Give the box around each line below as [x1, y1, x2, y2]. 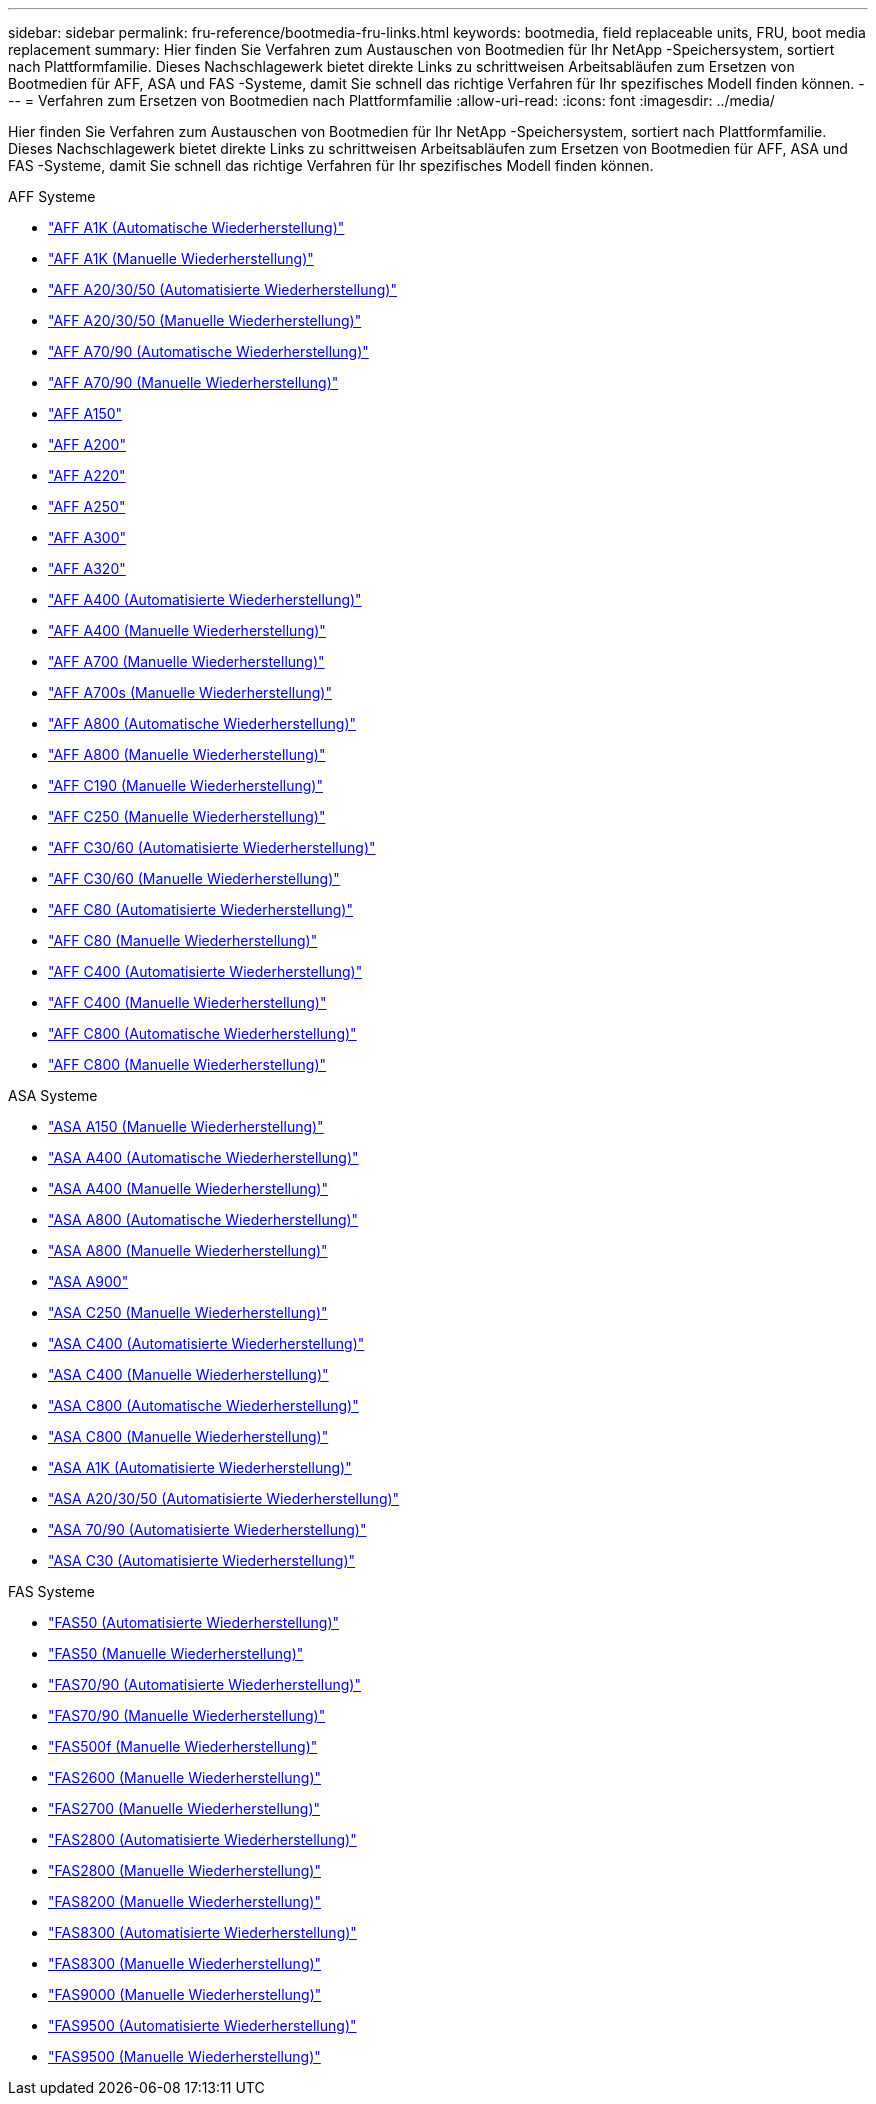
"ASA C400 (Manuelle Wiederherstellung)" [48, 1366, 329, 1383]
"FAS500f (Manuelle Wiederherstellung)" [48, 1738, 318, 1755]
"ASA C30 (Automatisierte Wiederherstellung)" [48, 1552, 356, 1569]
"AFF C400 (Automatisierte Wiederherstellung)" [48, 963, 363, 980]
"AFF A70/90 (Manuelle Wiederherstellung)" [48, 374, 339, 391]
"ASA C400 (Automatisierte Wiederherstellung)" [48, 1335, 365, 1352]
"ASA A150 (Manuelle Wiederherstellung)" [48, 1118, 324, 1135]
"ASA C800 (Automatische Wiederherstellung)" [48, 1397, 359, 1414]
